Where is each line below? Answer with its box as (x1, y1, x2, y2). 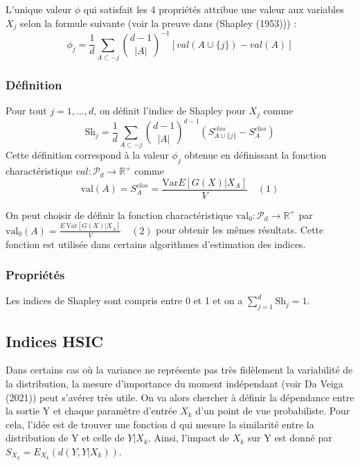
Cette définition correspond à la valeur (6, 148, 169, 162)
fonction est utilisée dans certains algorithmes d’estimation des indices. (6, 236, 306, 251)
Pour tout (6, 103, 47, 118)
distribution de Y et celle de (6, 430, 125, 445)
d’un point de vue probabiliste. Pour (195, 403, 350, 418)
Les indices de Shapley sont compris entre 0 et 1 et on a (6, 293, 243, 308)
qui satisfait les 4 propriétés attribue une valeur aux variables (83, 2, 344, 16)
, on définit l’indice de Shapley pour (93, 103, 246, 118)
